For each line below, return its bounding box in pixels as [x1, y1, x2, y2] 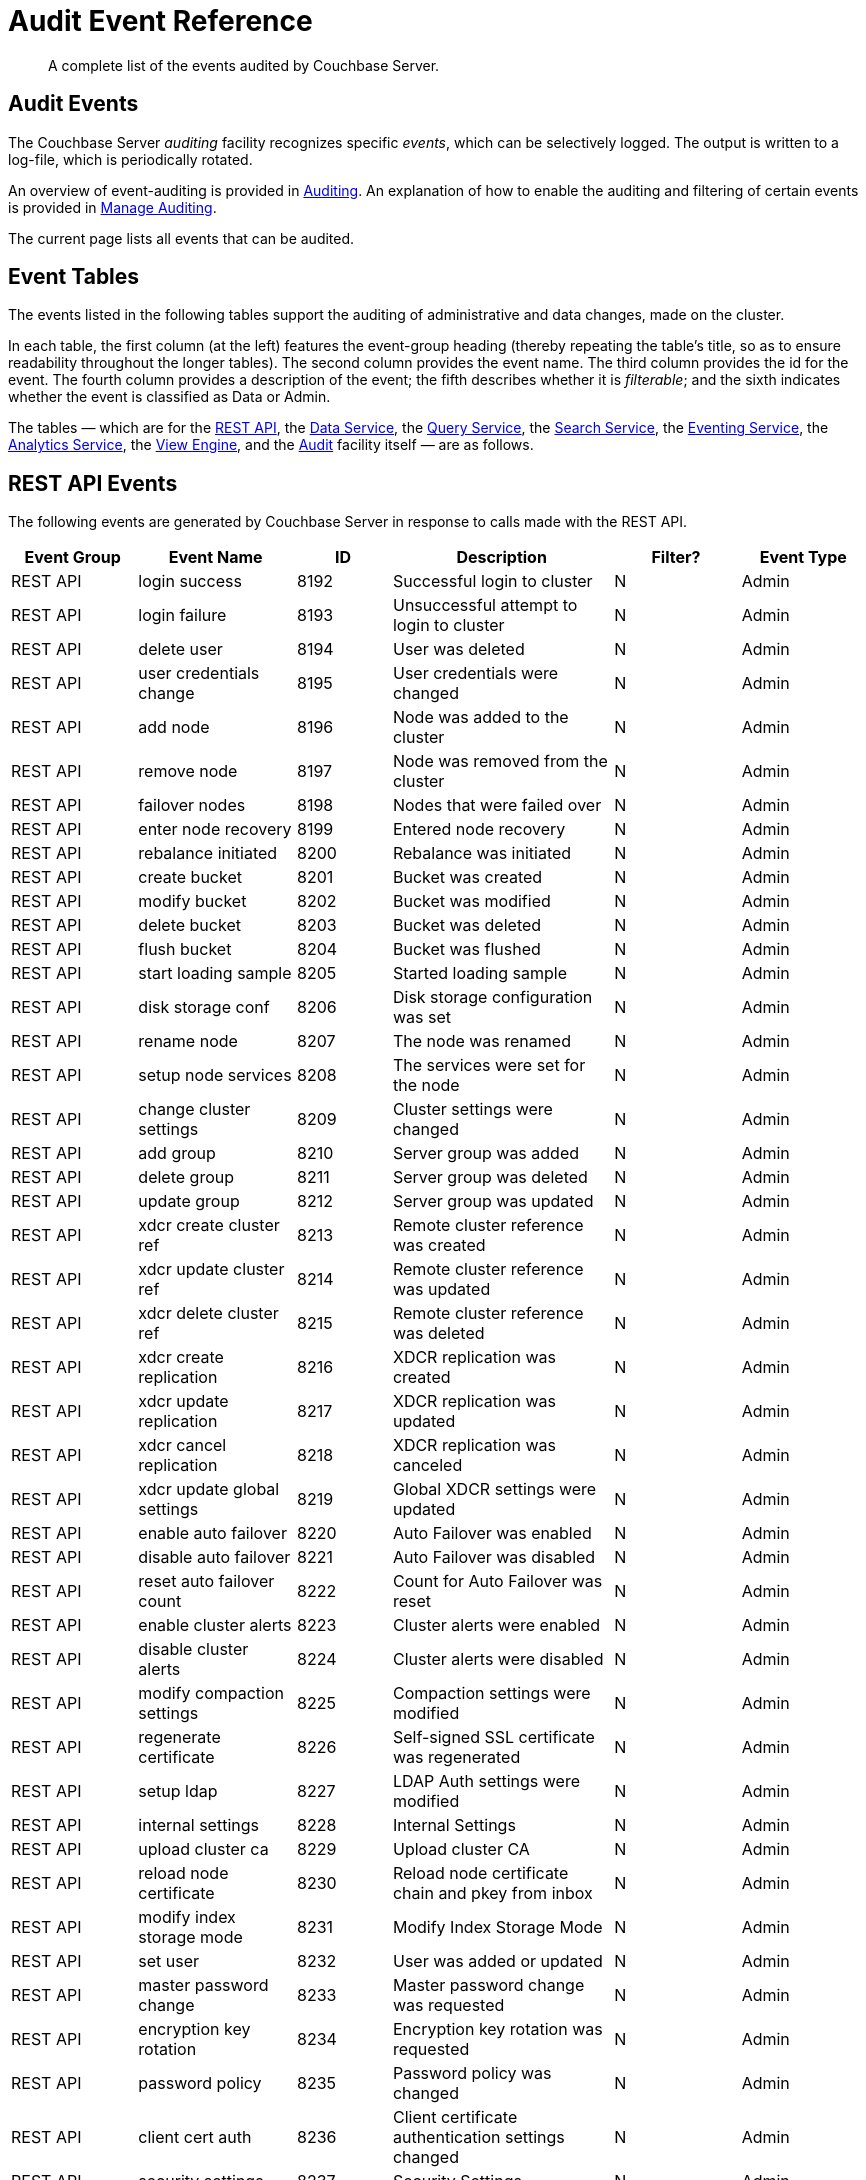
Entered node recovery [392, 819, 566, 840]
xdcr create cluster [138, 1215, 280, 1236]
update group [138, 1191, 240, 1212]
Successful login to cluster [392, 571, 593, 592]
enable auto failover [138, 1523, 287, 1544]
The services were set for [392, 1055, 586, 1076]
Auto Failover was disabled [392, 1547, 596, 1568]
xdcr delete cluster [138, 1303, 279, 1324]
